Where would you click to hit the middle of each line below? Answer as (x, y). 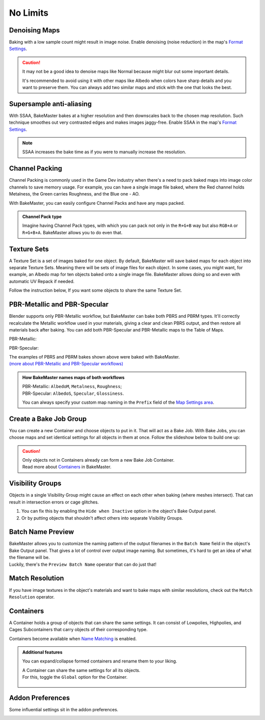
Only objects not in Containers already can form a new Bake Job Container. (98, 460)
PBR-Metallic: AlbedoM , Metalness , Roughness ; (72, 387)
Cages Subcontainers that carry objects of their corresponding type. (78, 630)
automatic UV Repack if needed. (42, 281)
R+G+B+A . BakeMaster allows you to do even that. (72, 232)
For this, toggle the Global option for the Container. (75, 677)
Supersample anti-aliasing (50, 104)
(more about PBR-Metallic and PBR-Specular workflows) (66, 364)
